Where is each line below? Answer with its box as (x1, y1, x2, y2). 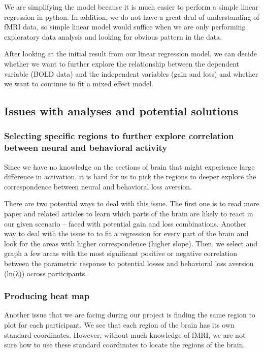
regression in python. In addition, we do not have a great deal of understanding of (4, 11, 259, 22)
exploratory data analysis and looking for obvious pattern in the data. (4, 31, 222, 42)
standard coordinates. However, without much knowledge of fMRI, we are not (4, 329, 246, 340)
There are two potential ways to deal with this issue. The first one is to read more (4, 198, 259, 209)
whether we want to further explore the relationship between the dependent (4, 58, 240, 69)
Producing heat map (4, 290, 90, 302)
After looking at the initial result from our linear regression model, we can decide (4, 48, 257, 59)
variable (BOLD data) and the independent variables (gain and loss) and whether (4, 68, 258, 79)
